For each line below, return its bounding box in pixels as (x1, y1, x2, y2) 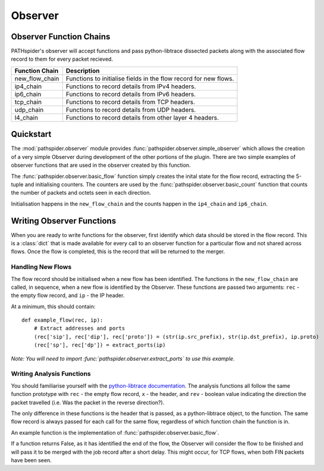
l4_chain (14, 113, 39, 121)
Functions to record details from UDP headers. (65, 105, 196, 114)
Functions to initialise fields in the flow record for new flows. (65, 74, 234, 83)
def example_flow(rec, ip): (21, 317, 103, 324)
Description (65, 66, 100, 74)
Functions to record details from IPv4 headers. (65, 82, 196, 91)
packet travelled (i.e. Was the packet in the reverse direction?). (11, 399, 165, 406)
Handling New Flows (11, 263, 72, 271)
